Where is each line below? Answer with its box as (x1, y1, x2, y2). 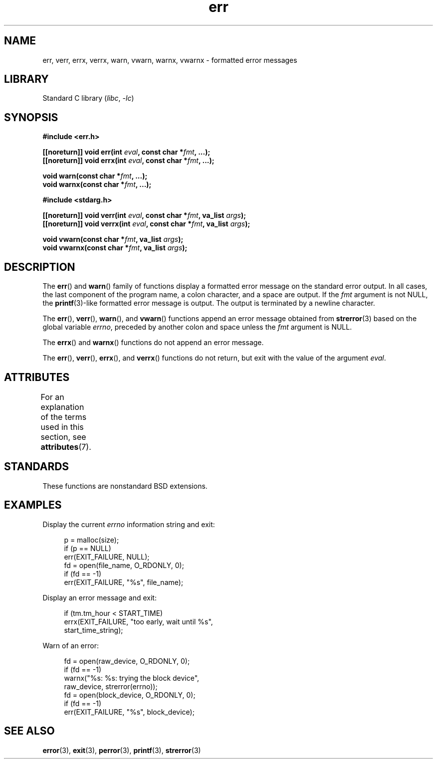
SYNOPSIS (4, 111, 58, 124)
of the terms (40, 411, 87, 422)
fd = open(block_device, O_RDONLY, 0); (64, 690, 196, 699)
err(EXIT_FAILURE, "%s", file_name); (64, 577, 184, 586)
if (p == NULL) (64, 544, 111, 553)
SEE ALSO (4, 725, 55, 738)
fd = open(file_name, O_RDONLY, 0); (64, 561, 184, 570)
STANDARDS (4, 460, 69, 473)
